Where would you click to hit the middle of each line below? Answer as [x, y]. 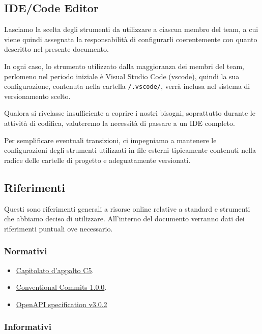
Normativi [26, 251]
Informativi [28, 327]
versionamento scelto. [37, 96]
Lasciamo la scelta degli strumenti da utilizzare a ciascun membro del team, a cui [131, 29]
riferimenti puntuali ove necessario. [59, 228]
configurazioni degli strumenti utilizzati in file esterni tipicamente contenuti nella [130, 150]
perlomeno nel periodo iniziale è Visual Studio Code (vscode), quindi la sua [122, 76]
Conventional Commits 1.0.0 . [61, 287]
